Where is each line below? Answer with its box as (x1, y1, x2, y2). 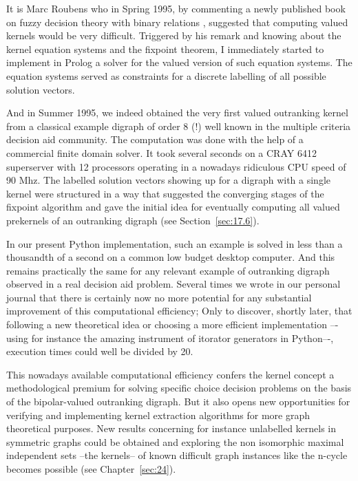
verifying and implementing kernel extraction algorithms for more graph (6, 407, 310, 422)
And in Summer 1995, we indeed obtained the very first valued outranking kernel (6, 105, 348, 120)
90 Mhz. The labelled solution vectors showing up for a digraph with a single (6, 173, 331, 187)
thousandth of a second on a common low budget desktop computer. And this (6, 250, 335, 264)
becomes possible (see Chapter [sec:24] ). (6, 462, 176, 475)
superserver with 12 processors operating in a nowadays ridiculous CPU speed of (6, 159, 346, 173)
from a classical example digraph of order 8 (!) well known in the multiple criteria (6, 118, 351, 133)
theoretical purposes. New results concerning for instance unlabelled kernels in (6, 421, 337, 436)
